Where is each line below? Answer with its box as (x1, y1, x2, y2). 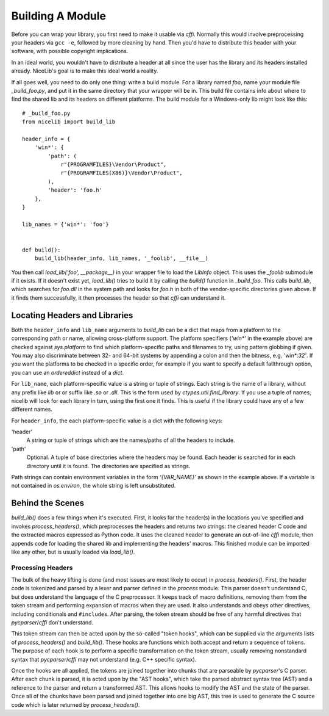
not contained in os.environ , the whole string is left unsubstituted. (11, 482, 176, 490)
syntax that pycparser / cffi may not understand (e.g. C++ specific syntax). (11, 656, 197, 663)
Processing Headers (11, 563, 73, 572)
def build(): (22, 246, 61, 253)
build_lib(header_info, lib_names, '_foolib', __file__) (34, 255, 208, 262)
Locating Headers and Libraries (11, 310, 133, 320)
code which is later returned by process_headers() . (11, 701, 140, 708)
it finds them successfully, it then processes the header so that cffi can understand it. (11, 294, 226, 302)
